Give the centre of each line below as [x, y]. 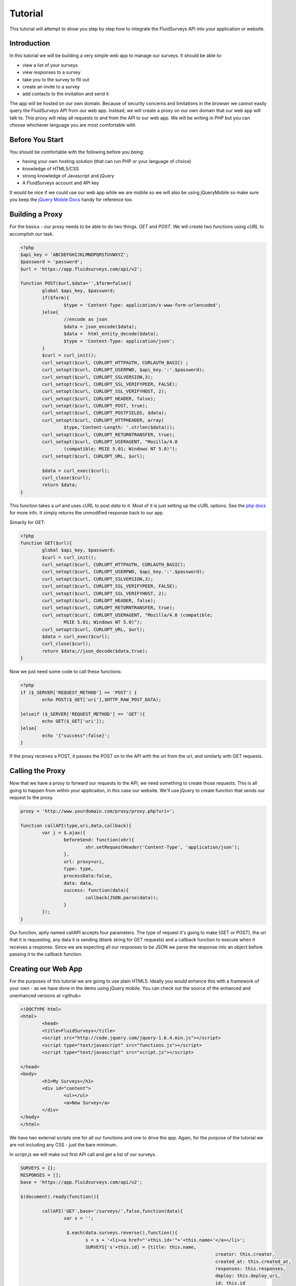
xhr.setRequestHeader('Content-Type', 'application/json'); [162, 847]
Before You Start [36, 140]
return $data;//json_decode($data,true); [95, 651]
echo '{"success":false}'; [76, 735]
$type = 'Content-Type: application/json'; [119, 341]
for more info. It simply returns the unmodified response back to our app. [87, 513]
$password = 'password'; [52, 262]
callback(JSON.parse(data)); [122, 897]
